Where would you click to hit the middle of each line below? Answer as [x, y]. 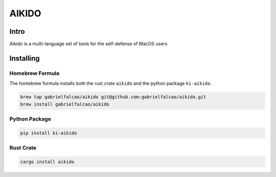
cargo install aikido [47, 162]
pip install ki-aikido [49, 133]
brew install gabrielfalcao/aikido [65, 104]
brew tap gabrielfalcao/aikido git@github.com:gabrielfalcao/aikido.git [113, 97]
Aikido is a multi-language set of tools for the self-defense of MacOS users [88, 44]
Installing [25, 58]
